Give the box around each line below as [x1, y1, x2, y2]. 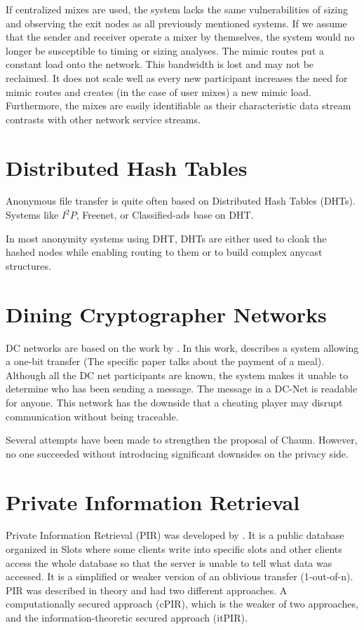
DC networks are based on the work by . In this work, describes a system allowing [6, 340, 359, 355]
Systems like [6, 207, 59, 222]
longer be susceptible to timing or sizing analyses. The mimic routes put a [6, 43, 324, 57]
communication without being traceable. [6, 409, 179, 423]
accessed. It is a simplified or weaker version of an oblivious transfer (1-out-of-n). [6, 569, 353, 584]
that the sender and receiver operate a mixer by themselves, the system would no [6, 29, 355, 44]
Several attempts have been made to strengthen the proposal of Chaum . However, [6, 432, 358, 447]
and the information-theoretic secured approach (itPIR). [6, 610, 248, 624]
